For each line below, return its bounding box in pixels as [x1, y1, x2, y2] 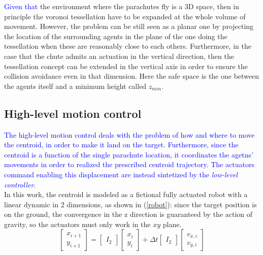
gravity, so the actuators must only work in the [4, 218, 151, 229]
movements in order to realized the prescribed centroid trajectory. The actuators [4, 159, 254, 170]
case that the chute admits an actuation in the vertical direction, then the [4, 50, 234, 61]
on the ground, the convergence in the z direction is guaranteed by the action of [4, 209, 253, 219]
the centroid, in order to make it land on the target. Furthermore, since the [4, 139, 239, 150]
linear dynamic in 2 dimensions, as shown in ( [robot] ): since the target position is [4, 199, 257, 209]
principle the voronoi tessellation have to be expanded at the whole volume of [4, 11, 246, 21]
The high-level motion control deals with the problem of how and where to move [4, 129, 255, 140]
